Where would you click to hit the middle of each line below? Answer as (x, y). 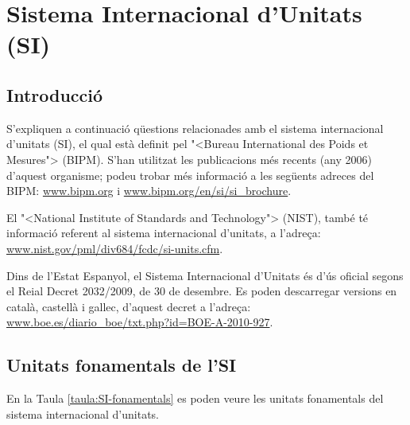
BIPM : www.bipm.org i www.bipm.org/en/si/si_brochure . (149, 191)
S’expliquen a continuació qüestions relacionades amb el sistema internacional (195, 128)
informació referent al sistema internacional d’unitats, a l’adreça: (164, 233)
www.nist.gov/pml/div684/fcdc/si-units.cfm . (115, 248)
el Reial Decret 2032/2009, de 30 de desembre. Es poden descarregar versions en (202, 291)
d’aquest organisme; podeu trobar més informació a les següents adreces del (190, 175)
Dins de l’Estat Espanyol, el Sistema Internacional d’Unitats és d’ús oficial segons (205, 275)
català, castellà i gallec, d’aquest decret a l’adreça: (129, 306)
